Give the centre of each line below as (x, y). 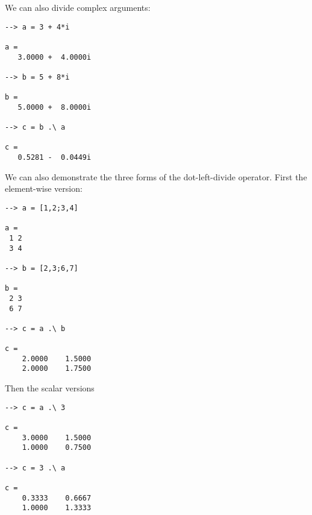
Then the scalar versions (50, 388)
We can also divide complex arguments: (78, 7)
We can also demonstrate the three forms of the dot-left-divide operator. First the (156, 176)
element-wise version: (44, 188)
